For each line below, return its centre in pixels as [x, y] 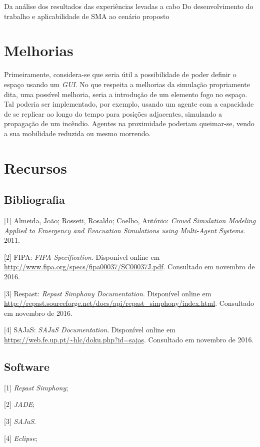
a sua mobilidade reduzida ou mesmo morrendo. [77, 133]
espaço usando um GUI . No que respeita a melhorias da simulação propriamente [127, 84]
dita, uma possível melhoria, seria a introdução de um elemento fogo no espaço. [126, 94]
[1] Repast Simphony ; [36, 387]
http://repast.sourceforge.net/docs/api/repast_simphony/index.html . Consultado [129, 303]
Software [27, 366]
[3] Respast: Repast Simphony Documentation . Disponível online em [108, 293]
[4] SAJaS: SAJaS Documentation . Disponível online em [90, 330]
